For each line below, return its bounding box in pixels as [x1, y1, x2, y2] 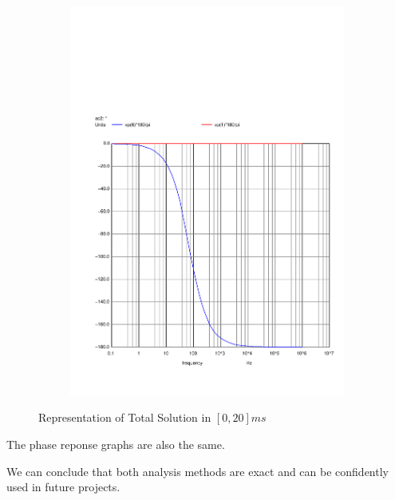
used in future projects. [6, 478, 120, 495]
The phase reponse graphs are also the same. [6, 435, 225, 452]
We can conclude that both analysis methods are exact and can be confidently [6, 462, 389, 479]
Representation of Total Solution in [38, 409, 211, 426]
